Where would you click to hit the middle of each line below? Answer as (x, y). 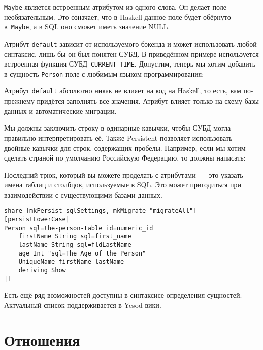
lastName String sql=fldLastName (75, 245)
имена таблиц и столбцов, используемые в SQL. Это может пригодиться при (123, 185)
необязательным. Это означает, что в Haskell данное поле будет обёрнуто (118, 17)
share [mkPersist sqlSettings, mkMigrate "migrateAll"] (101, 211)
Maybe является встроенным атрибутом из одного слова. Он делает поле (115, 7)
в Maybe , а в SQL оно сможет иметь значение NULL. (87, 27)
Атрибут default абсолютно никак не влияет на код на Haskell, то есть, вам (123, 91)
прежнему (19, 101)
